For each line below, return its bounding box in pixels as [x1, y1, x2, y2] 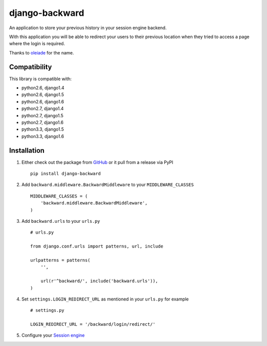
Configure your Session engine [21, 332, 85, 339]
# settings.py [30, 307, 64, 313]
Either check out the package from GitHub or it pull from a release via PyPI [21, 159, 174, 165]
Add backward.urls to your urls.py [21, 218, 100, 224]
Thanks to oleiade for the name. [9, 49, 74, 55]
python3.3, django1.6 [21, 133, 64, 139]
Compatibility [9, 62, 52, 71]
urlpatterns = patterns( [30, 257, 90, 263]
